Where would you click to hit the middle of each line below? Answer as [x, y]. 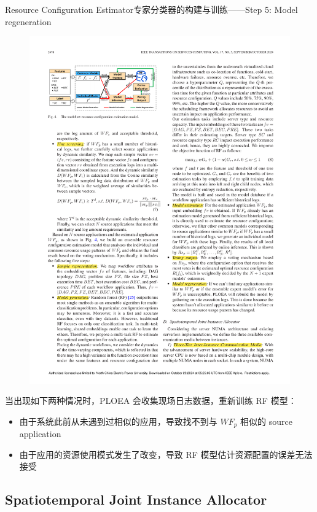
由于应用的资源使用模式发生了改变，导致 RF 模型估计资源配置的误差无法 [166, 454]
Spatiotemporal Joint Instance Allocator [136, 499]
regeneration [28, 21]
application [40, 434]
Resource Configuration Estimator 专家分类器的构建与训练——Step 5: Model [151, 9]
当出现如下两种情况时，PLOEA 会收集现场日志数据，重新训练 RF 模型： [151, 401]
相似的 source [266, 421]
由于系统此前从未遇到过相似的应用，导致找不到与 [118, 421]
